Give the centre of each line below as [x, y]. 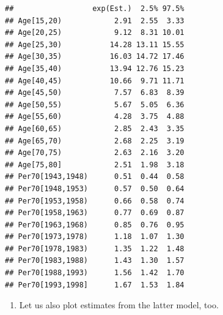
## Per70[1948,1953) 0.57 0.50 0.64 [95, 188]
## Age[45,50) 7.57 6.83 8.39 [95, 93]
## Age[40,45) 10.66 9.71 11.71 [95, 81]
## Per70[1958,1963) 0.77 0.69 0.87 [95, 213]
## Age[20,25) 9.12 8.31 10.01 [95, 33]
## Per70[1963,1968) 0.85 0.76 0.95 [95, 225]
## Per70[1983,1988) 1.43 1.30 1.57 [95, 261]
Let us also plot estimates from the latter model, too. [119, 305]
